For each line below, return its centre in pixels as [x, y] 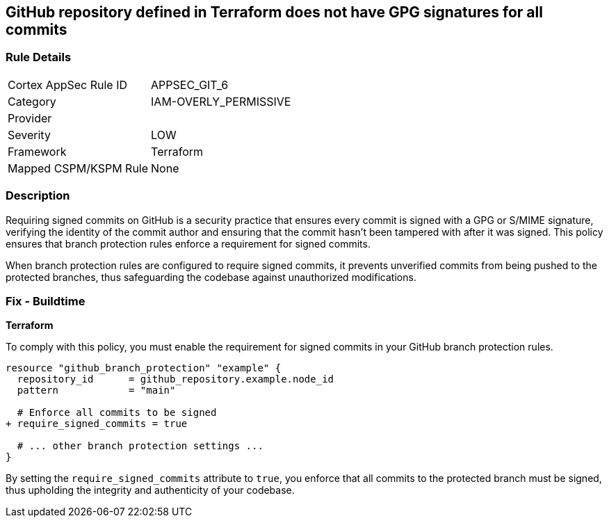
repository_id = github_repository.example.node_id [176, 379]
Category [32, 101]
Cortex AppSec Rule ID [68, 85]
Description [38, 196]
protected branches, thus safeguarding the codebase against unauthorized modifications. [211, 277]
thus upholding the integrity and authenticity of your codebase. [150, 490]
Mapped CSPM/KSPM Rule [78, 168]
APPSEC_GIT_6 [190, 85]
